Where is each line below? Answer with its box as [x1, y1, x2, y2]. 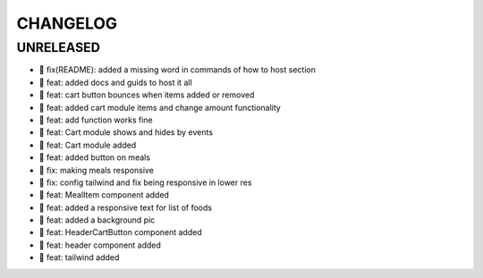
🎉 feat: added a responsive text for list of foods [38, 202, 213, 213]
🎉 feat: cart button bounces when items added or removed [38, 89, 255, 100]
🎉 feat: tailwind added [38, 252, 120, 263]
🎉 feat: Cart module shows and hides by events [38, 127, 214, 138]
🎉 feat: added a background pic [38, 215, 156, 225]
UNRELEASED [16, 39, 100, 55]
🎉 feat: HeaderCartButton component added [38, 227, 202, 238]
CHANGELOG [16, 13, 118, 33]
